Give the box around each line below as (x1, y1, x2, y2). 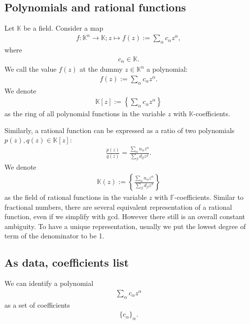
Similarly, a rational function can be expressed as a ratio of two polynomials (4, 125, 235, 135)
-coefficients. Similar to (174, 192, 244, 202)
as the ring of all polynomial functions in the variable (4, 108, 166, 119)
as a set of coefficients (4, 299, 70, 310)
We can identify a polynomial (4, 278, 94, 288)
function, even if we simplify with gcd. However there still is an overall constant (4, 211, 246, 222)
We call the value (4, 64, 57, 74)
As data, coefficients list (4, 255, 129, 270)
